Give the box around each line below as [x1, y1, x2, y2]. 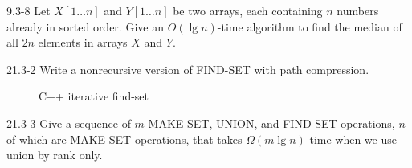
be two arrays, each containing [173, 2, 323, 18]
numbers [337, 2, 379, 18]
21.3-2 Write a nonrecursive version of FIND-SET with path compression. [6, 60, 369, 77]
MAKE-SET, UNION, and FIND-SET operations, [148, 114, 395, 131]
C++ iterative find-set [39, 88, 149, 104]
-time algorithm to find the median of [217, 18, 402, 35]
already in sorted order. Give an [6, 18, 164, 35]
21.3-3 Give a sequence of [6, 114, 131, 131]
